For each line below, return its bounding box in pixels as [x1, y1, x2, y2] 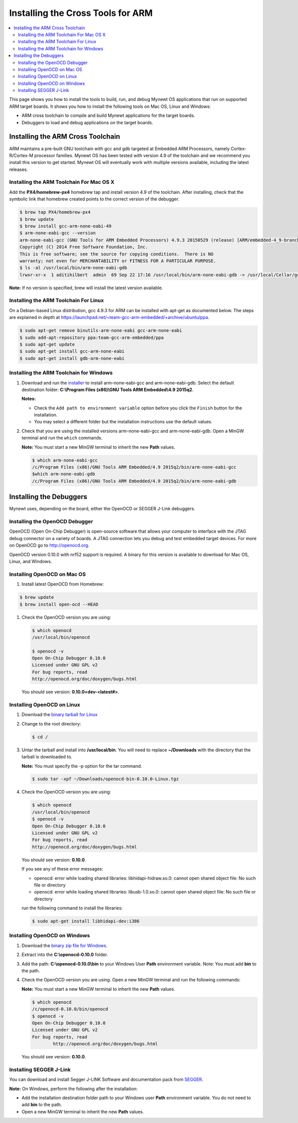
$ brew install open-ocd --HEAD [19, 601, 99, 607]
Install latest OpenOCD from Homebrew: [21, 581, 104, 587]
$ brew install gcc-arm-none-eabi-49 [19, 224, 112, 229]
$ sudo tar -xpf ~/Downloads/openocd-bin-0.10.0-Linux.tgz [32, 776, 179, 782]
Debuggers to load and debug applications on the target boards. [21, 119, 153, 125]
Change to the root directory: [21, 721, 81, 726]
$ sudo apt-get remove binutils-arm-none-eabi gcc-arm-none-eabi [19, 328, 182, 333]
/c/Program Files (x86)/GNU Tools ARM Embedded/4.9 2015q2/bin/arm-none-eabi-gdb [32, 478, 237, 484]
